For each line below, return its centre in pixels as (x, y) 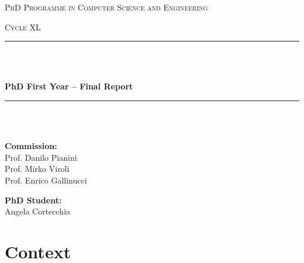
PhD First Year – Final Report (69, 86)
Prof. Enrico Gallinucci (46, 180)
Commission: (31, 146)
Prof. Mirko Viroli (37, 169)
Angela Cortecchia (38, 211)
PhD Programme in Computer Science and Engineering (106, 7)
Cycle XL (23, 27)
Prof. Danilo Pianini (41, 157)
